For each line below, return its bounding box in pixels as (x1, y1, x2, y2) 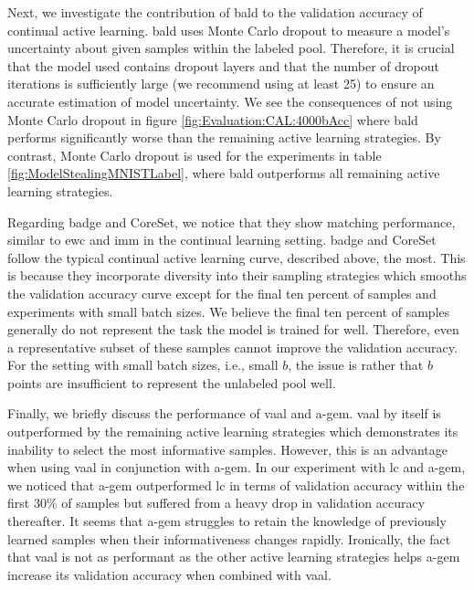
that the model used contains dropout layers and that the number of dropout (7, 56, 439, 75)
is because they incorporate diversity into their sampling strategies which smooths (7, 266, 467, 285)
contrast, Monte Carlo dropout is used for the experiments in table (7, 145, 382, 164)
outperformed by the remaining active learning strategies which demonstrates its (7, 422, 458, 441)
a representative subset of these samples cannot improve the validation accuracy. (7, 337, 458, 356)
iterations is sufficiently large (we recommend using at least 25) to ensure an (7, 74, 435, 93)
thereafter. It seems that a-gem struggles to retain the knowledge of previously (7, 511, 447, 531)
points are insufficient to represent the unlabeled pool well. (7, 373, 336, 392)
